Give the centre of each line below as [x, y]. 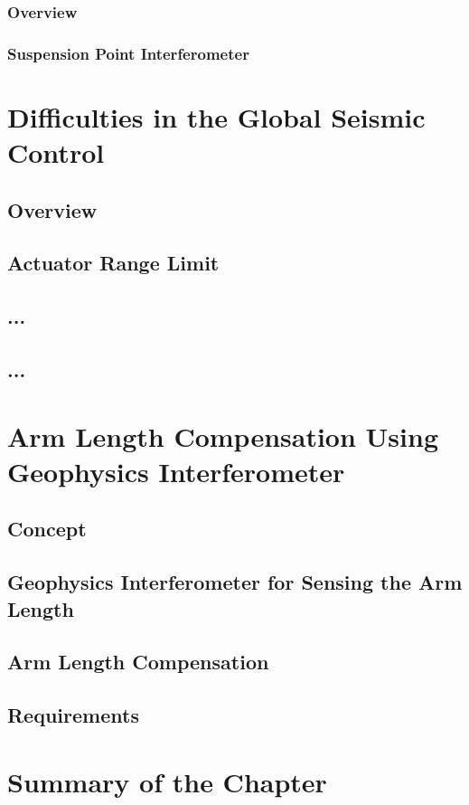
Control [56, 152]
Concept [47, 529]
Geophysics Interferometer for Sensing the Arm [235, 582]
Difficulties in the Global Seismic [216, 116]
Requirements [73, 715]
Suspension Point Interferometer [128, 53]
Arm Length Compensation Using [223, 436]
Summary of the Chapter [167, 781]
